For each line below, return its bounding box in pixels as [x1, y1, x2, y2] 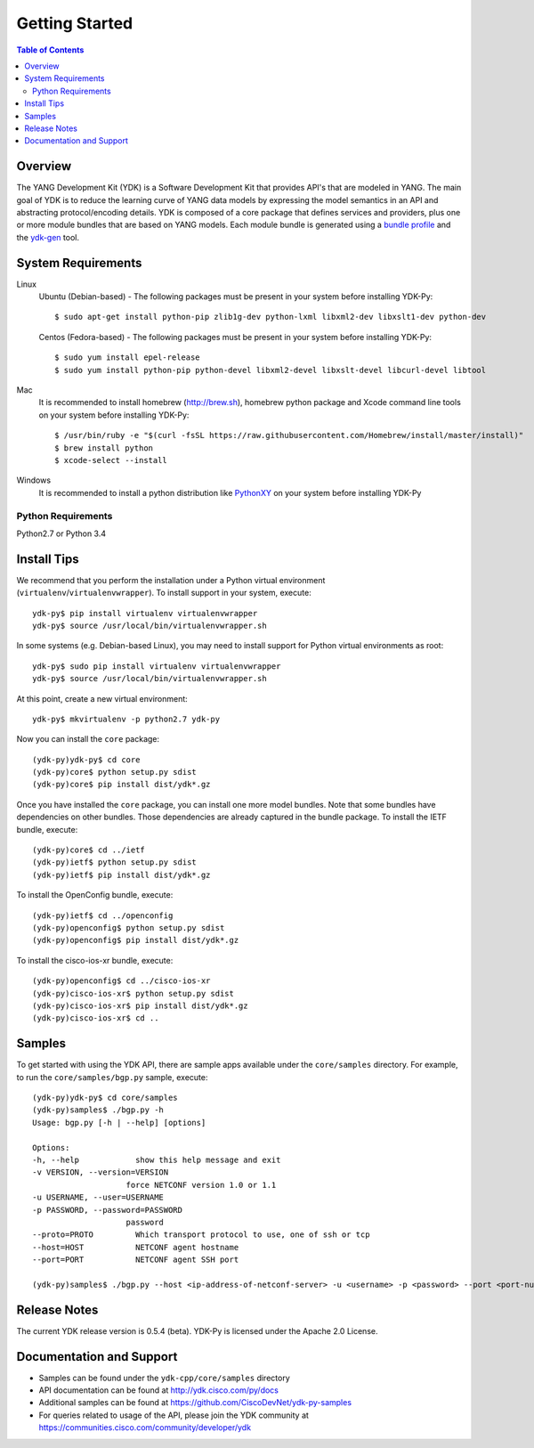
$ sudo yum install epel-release [54, 353, 200, 362]
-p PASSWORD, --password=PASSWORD [32, 1205, 182, 1215]
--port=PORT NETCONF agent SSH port [32, 1255, 239, 1265]
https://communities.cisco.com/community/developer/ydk [38, 1422, 252, 1433]
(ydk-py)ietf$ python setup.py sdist [32, 858, 198, 867]
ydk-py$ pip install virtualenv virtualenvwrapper [32, 608, 258, 618]
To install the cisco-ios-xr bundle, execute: [16, 955, 174, 965]
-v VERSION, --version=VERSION [32, 1167, 169, 1177]
